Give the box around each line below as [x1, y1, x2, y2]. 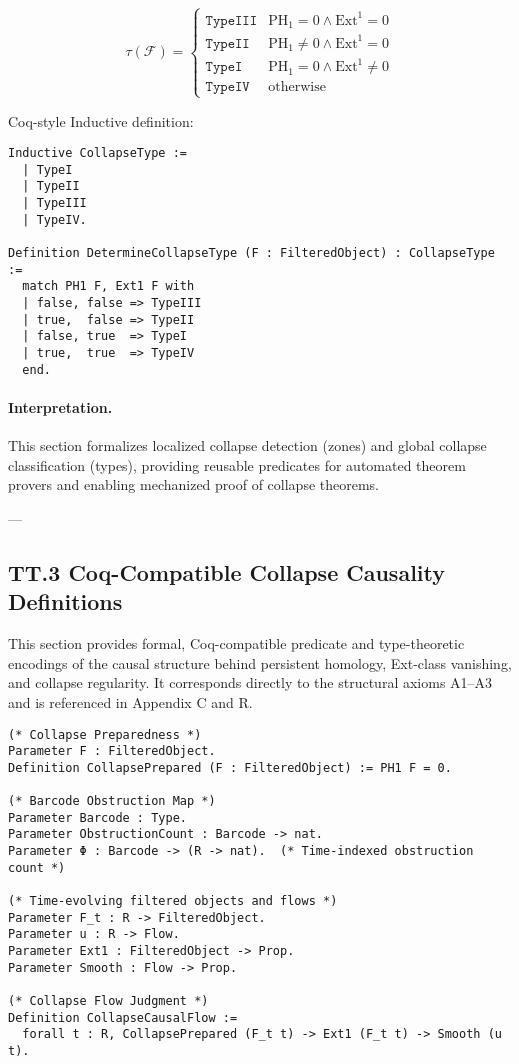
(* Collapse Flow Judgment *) [8, 994, 209, 1008]
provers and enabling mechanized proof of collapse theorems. [8, 474, 379, 495]
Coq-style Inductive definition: [8, 110, 194, 131]
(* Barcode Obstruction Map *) [8, 794, 216, 809]
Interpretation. [8, 396, 113, 417]
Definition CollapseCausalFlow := [8, 1010, 238, 1025]
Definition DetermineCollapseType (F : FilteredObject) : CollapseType [8, 246, 495, 261]
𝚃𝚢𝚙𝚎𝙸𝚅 [205, 80, 250, 95]
